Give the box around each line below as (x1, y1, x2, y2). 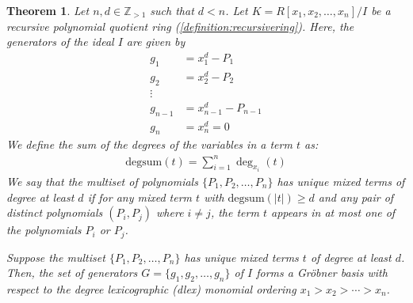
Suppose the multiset (6, 248, 105, 265)
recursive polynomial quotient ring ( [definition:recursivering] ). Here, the (6, 17, 354, 34)
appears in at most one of (270, 204, 396, 221)
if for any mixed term (87, 188, 193, 205)
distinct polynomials (6, 204, 103, 221)
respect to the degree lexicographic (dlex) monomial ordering (6, 281, 296, 297)
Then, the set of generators (6, 264, 138, 281)
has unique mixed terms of (277, 173, 405, 189)
